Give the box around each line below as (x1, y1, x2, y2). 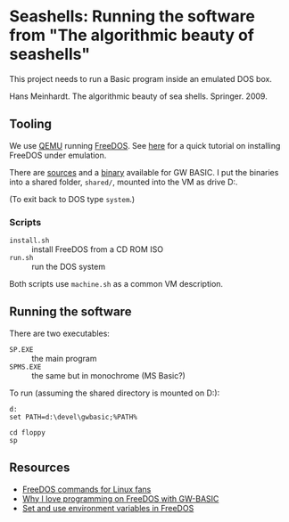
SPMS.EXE (9, 363, 42, 371)
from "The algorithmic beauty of (9, 25, 254, 45)
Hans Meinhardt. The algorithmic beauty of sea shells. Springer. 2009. (9, 91, 268, 102)
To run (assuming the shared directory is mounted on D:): (9, 387, 220, 398)
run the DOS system (31, 261, 105, 273)
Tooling (9, 117, 52, 132)
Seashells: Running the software (9, 6, 256, 27)
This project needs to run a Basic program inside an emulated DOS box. (9, 73, 272, 84)
